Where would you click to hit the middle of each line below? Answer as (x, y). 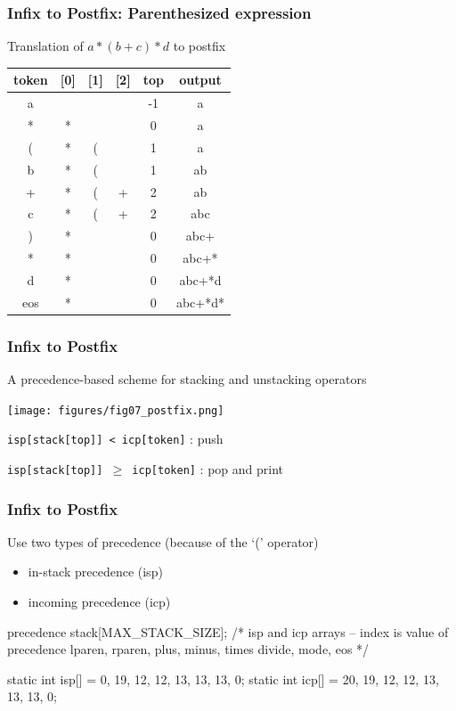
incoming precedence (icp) (99, 602)
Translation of (45, 46)
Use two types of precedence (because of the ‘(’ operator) (163, 541)
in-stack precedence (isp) (95, 572)
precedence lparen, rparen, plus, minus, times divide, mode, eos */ (188, 649)
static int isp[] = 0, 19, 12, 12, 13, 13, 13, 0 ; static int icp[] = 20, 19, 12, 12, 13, (223, 678)
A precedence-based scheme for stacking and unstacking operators (187, 379)
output (200, 80)
